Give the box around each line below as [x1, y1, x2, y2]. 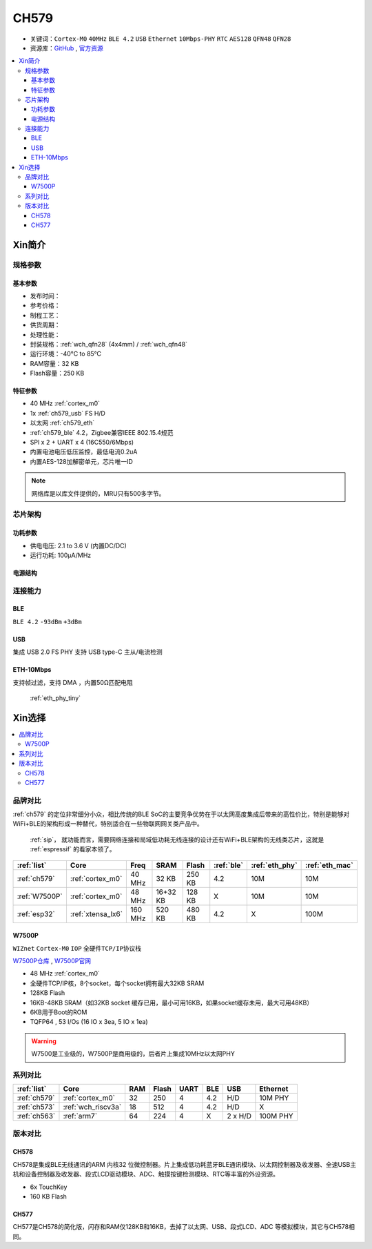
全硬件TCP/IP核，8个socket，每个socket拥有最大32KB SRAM [30, 979, 205, 987]
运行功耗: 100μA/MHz [30, 551, 92, 559]
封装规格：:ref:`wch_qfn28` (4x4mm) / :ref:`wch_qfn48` [30, 340, 187, 348]
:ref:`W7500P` [17, 891, 63, 901]
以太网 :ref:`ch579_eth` [30, 418, 95, 427]
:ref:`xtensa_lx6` [70, 909, 123, 918]
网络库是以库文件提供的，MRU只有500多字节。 [31, 489, 165, 497]
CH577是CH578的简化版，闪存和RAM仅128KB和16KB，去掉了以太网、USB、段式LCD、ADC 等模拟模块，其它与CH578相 [12, 1223, 355, 1231]
